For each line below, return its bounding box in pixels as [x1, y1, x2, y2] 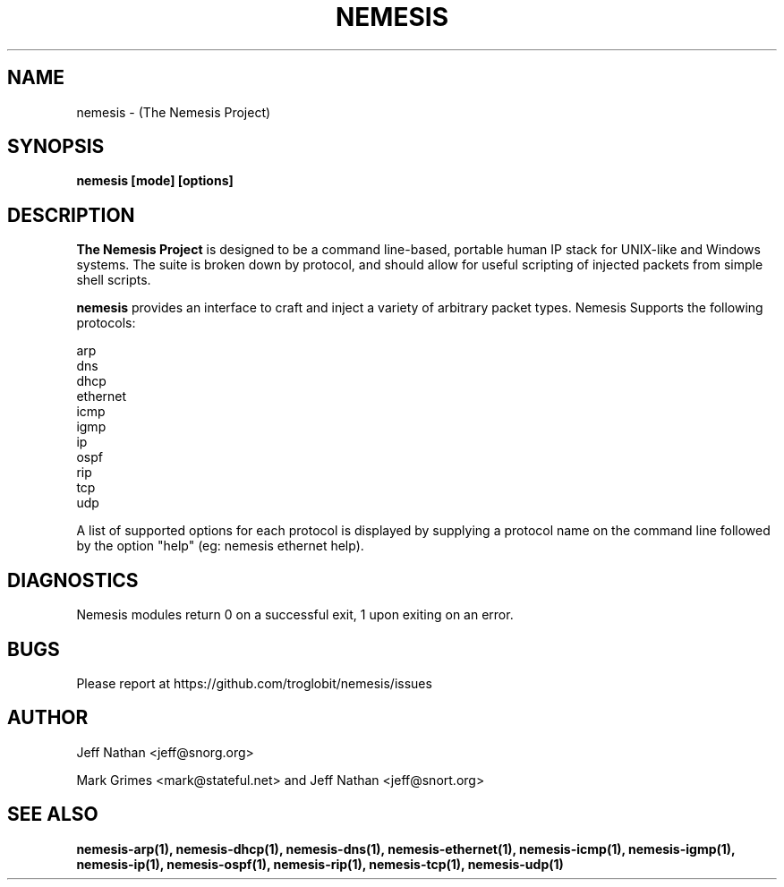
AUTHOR [7, 706, 89, 729]
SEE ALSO [7, 803, 98, 826]
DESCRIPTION [7, 203, 135, 226]
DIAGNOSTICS [7, 568, 139, 592]
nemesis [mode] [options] [76, 173, 234, 189]
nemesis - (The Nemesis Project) [76, 104, 271, 120]
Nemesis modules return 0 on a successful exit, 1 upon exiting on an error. [76, 607, 514, 623]
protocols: [76, 315, 136, 331]
